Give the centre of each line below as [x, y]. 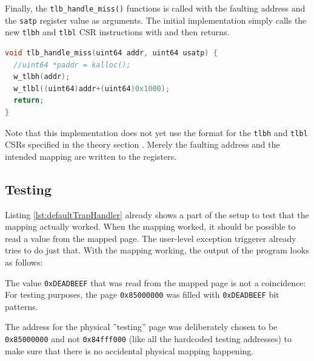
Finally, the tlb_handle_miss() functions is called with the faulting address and [155, 8]
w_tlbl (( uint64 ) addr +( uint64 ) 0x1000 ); [92, 88]
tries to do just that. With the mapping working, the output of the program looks [157, 250]
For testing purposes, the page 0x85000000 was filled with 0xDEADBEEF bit [142, 294]
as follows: [24, 262]
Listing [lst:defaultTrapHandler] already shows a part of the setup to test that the [157, 214]
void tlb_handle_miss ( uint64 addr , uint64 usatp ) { [111, 53]
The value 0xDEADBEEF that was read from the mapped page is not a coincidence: [155, 282]
